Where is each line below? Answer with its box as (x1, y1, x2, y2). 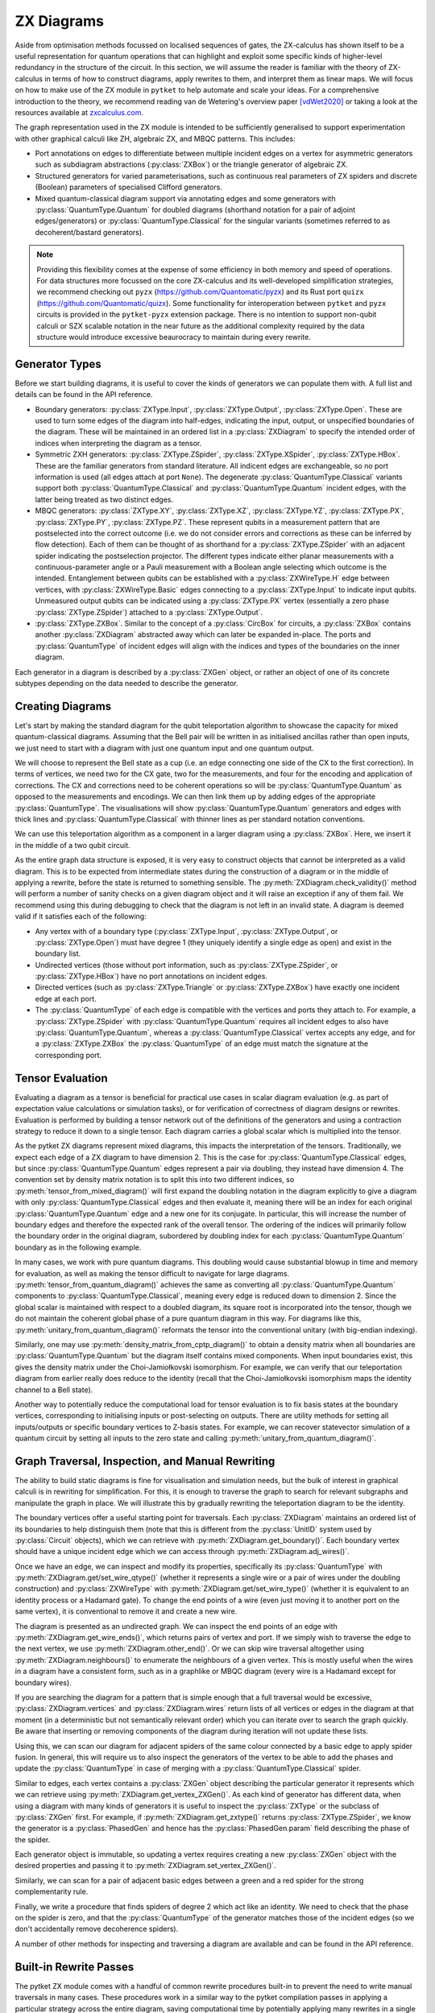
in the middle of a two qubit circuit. (14, 840, 130, 849)
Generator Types (14, 357, 102, 370)
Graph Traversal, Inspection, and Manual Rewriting (14, 1454, 275, 1468)
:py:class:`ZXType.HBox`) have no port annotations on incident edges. (35, 971, 267, 982)
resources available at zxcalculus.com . (14, 107, 144, 117)
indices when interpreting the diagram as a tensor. (35, 438, 202, 448)
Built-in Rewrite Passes (14, 1960, 135, 1974)
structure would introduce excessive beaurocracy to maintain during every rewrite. (36, 332, 312, 341)
